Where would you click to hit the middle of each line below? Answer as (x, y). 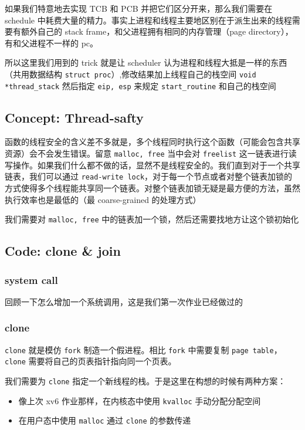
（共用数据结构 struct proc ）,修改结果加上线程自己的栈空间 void (131, 74)
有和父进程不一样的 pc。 (52, 43)
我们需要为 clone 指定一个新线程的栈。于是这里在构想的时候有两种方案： (145, 380)
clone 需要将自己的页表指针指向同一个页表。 (91, 361)
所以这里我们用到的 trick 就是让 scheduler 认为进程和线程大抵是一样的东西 (146, 62)
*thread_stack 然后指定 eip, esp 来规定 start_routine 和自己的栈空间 (140, 85)
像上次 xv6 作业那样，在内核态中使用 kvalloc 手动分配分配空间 (140, 400)
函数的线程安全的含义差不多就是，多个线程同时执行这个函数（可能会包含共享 (152, 142)
